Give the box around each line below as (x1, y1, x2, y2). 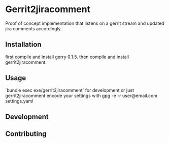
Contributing (5, 130, 47, 138)
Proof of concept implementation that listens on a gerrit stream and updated (5, 20, 164, 26)
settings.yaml (5, 98, 33, 104)
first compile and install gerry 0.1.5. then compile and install (5, 54, 129, 60)
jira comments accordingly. (5, 25, 62, 31)
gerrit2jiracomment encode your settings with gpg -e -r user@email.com (5, 92, 158, 99)
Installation (5, 40, 42, 49)
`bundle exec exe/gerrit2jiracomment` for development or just (5, 87, 134, 93)
